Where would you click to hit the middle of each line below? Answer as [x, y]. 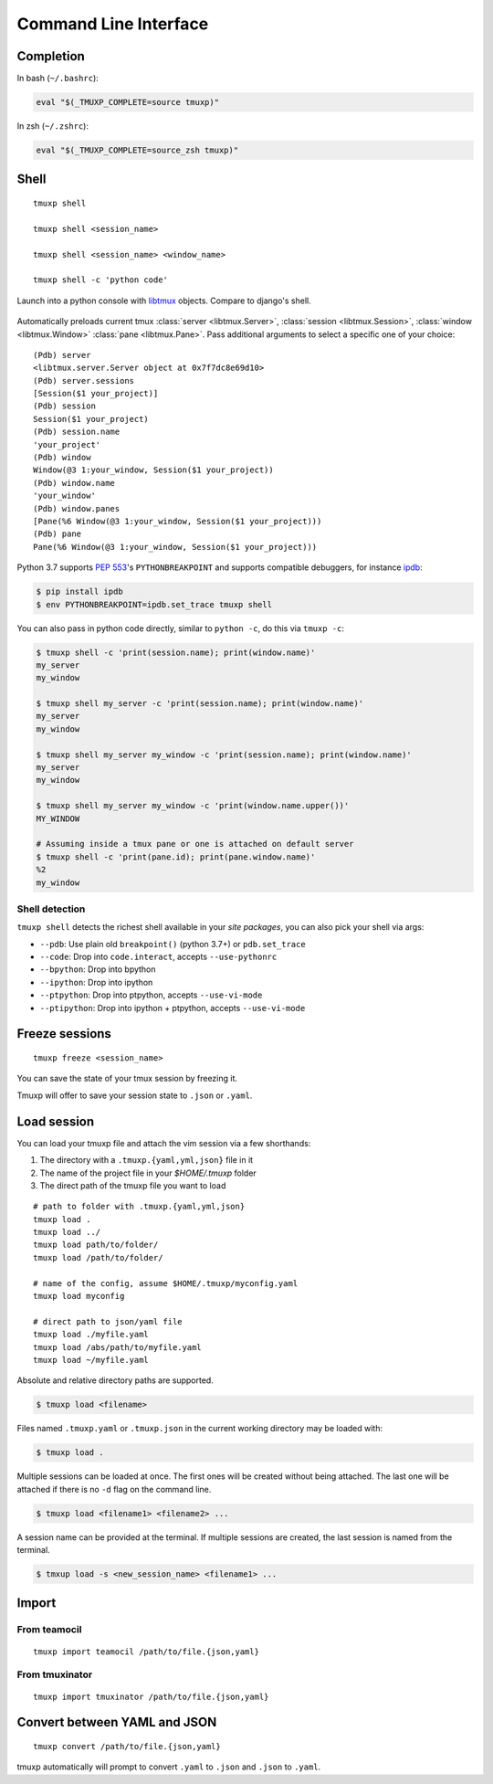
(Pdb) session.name [77, 432]
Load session [56, 1121]
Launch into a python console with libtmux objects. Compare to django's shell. [164, 301]
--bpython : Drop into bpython [98, 969]
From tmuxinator [55, 1674]
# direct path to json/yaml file [108, 1321]
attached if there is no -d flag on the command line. [114, 1489]
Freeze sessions [64, 1034]
